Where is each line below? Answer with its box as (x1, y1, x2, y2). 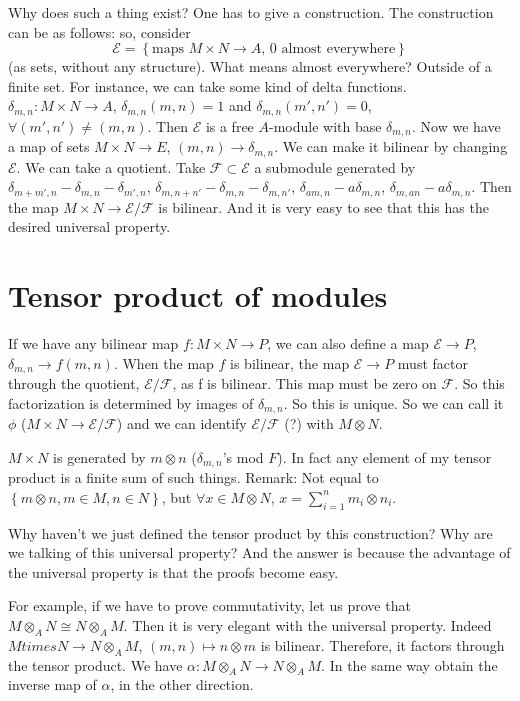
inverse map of (8, 674, 97, 695)
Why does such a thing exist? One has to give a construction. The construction (8, 2, 494, 22)
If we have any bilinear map (8, 333, 179, 354)
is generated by (53, 446, 146, 467)
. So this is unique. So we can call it (283, 392, 504, 413)
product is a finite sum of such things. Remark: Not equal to (8, 467, 379, 488)
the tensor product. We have (8, 654, 183, 675)
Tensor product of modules (8, 275, 388, 316)
